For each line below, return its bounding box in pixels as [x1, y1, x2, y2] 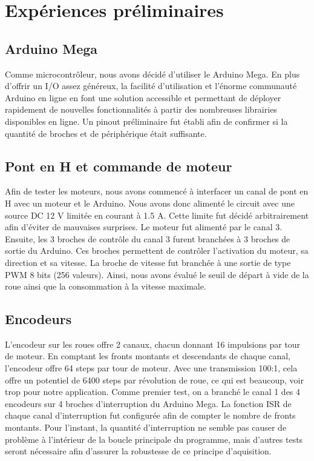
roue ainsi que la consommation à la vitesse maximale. [5, 280, 206, 293]
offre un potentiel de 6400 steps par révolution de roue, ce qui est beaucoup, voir [5, 373, 304, 386]
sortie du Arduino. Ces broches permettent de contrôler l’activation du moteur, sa [5, 244, 309, 257]
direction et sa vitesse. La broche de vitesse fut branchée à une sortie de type [5, 256, 291, 268]
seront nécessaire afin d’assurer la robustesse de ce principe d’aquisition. [5, 445, 272, 457]
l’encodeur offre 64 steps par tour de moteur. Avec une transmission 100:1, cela [5, 362, 298, 374]
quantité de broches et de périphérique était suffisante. [5, 127, 207, 139]
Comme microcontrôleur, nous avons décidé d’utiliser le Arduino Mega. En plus [5, 67, 300, 80]
